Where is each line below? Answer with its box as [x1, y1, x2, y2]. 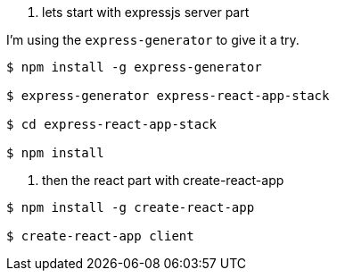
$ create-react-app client [6, 229, 194, 243]
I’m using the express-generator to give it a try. [6, 32, 300, 47]
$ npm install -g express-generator [6, 60, 262, 74]
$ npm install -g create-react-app [6, 200, 255, 215]
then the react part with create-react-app [42, 173, 284, 188]
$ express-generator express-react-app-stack [6, 88, 330, 103]
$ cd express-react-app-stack [6, 117, 218, 131]
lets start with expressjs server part [42, 4, 250, 20]
